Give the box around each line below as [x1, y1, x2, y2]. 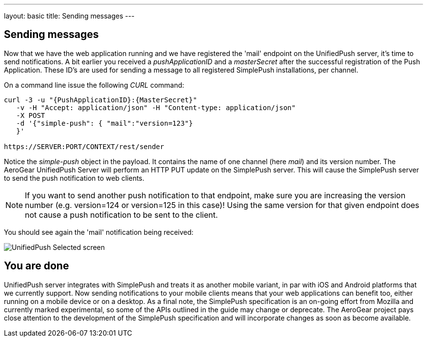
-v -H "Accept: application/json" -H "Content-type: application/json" [16, 103, 296, 112]
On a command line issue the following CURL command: [4, 80, 184, 89]
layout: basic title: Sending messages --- [4, 12, 135, 20]
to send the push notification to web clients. [4, 173, 145, 182]
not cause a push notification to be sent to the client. [25, 209, 218, 220]
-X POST [16, 111, 45, 119]
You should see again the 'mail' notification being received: [4, 227, 194, 236]
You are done [4, 260, 69, 272]
